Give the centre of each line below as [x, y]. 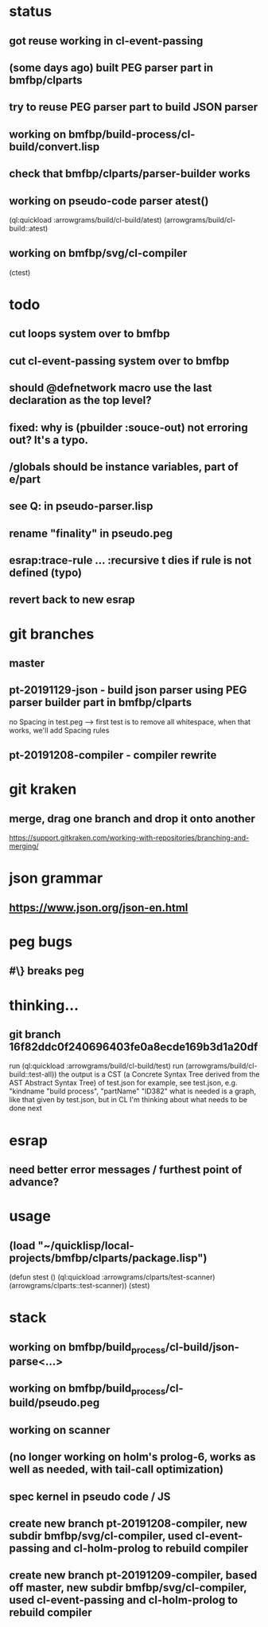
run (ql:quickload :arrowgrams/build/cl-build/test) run [96, 1066]
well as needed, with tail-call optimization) [117, 1470]
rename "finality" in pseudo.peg [91, 533]
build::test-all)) [33, 1074]
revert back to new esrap [72, 600]
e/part [25, 479]
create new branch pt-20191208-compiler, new [128, 1523]
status [31, 12]
